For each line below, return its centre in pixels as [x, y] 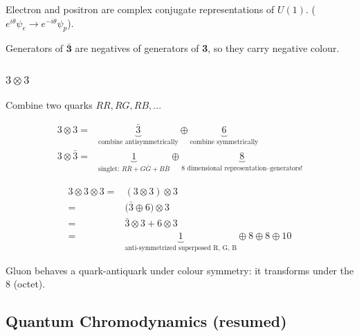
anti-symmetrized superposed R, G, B [181, 248]
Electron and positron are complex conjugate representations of [140, 9]
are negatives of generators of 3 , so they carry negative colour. [207, 48]
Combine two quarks [49, 105]
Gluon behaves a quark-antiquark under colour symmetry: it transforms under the [180, 270]
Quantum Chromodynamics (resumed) [146, 321]
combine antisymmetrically [138, 142]
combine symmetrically [224, 142]
